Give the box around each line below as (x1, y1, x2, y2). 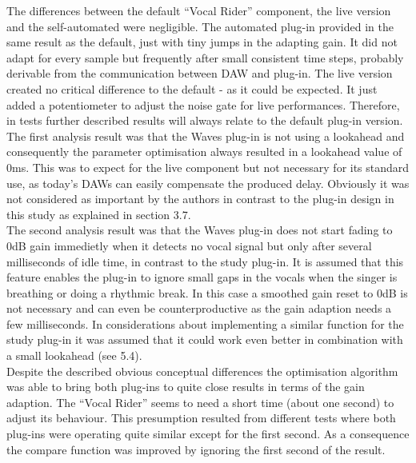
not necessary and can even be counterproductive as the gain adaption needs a (6, 300, 392, 317)
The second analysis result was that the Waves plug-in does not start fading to (6, 222, 393, 238)
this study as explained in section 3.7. (6, 206, 191, 222)
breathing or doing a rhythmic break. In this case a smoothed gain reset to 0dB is (6, 284, 408, 301)
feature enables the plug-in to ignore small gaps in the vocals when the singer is (6, 269, 398, 285)
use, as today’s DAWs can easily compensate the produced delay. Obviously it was (6, 174, 410, 191)
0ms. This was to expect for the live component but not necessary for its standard (6, 158, 410, 175)
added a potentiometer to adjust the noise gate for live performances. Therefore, (6, 96, 400, 113)
